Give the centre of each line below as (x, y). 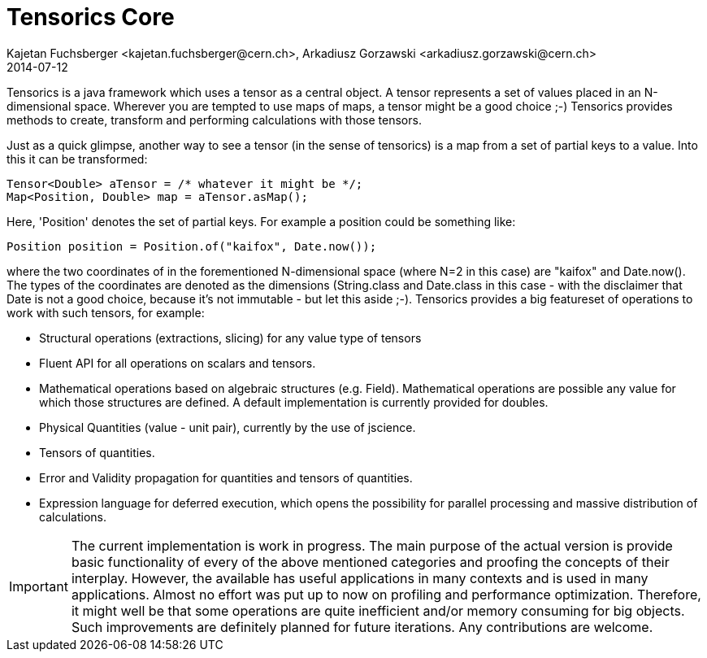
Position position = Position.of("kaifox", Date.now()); (192, 246)
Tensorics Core (91, 17)
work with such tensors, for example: (106, 312)
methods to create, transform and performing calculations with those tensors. (214, 120)
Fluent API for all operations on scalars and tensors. (178, 363)
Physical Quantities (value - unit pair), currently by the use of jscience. (228, 427)
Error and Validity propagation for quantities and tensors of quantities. (226, 477)
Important (39, 586)
